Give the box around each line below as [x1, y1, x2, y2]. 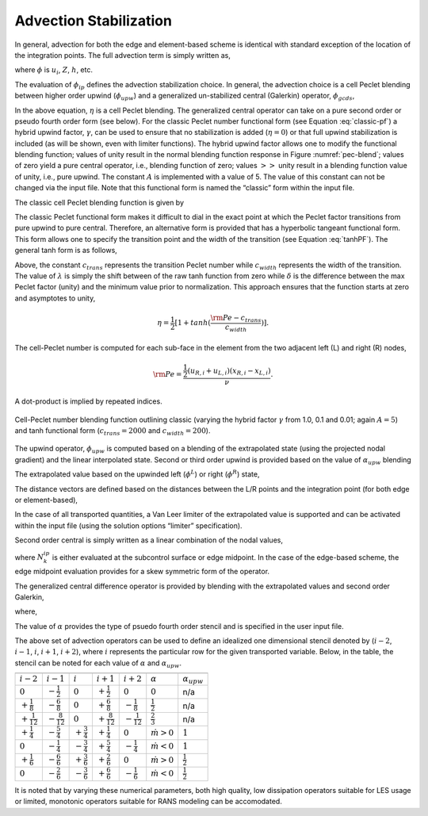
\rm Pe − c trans [210, 313, 262, 324]
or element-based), [14, 495, 78, 504]
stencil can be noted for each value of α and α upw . [14, 658, 182, 669]
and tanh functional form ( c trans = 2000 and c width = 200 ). [14, 426, 211, 437]
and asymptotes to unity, [14, 293, 96, 303]
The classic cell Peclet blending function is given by [14, 197, 185, 207]
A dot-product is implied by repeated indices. [14, 397, 162, 406]
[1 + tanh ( [174, 318, 212, 328]
